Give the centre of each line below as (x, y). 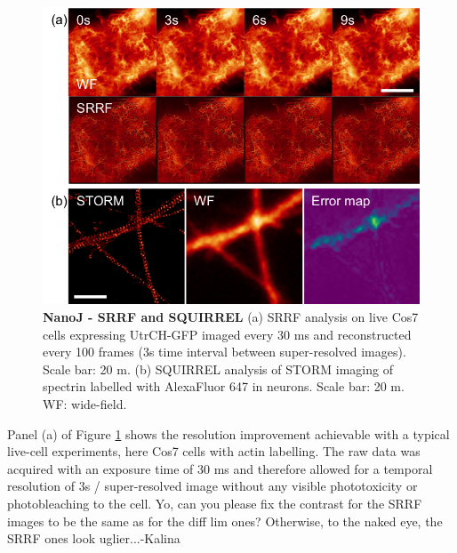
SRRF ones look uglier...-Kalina (94, 538)
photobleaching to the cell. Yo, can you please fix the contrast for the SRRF (215, 503)
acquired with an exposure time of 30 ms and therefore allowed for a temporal (220, 468)
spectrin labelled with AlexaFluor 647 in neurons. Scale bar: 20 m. (224, 386)
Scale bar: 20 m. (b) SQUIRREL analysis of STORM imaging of (218, 369)
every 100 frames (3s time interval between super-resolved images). (224, 352)
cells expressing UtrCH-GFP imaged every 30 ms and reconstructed (227, 334)
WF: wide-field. (85, 403)
